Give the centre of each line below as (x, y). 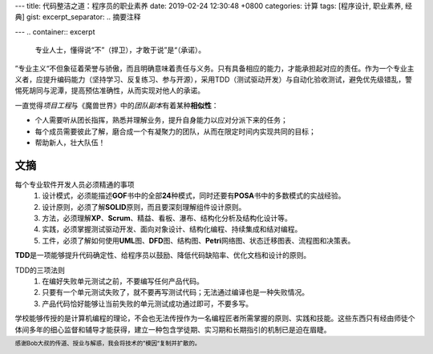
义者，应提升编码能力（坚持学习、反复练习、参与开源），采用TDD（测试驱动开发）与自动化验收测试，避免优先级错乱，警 (214, 79)
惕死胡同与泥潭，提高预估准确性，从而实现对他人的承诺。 (109, 91)
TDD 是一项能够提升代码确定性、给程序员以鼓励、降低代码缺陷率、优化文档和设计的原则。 (163, 255)
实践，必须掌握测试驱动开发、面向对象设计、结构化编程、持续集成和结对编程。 (172, 229)
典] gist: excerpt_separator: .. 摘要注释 (78, 17)
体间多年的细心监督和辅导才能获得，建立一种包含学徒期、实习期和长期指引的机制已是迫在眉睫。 (173, 329)
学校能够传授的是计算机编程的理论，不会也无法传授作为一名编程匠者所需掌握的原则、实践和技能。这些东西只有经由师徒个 (215, 318)
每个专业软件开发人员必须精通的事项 (75, 184)
